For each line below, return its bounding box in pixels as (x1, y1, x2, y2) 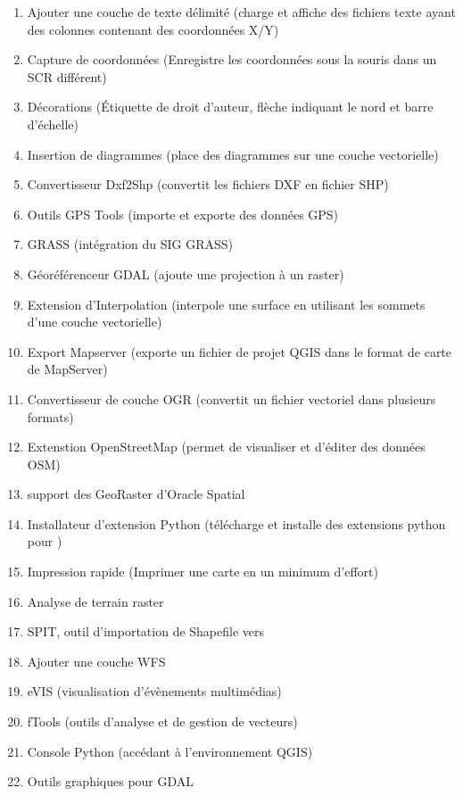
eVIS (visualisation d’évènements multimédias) (27, 682, 282, 701)
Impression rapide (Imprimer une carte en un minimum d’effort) (27, 562, 378, 581)
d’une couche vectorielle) (27, 312, 162, 331)
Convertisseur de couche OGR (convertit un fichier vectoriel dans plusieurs (27, 389, 436, 408)
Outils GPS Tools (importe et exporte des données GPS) (27, 204, 339, 223)
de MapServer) (27, 360, 108, 378)
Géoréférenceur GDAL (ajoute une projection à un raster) (27, 264, 344, 283)
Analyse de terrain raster (27, 592, 164, 610)
